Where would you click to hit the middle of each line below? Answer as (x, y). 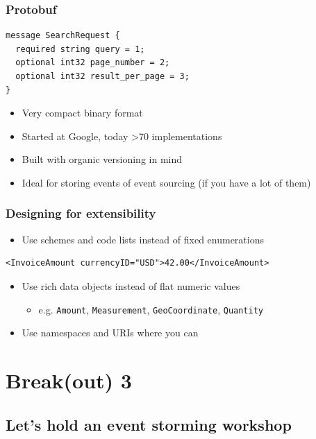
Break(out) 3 (69, 380)
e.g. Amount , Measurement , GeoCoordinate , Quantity (151, 309)
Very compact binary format (82, 113)
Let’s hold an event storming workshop (149, 424)
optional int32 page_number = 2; (93, 63)
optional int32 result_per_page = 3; (102, 76)
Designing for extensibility (81, 213)
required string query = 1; (80, 49)
